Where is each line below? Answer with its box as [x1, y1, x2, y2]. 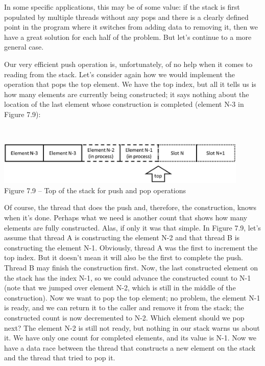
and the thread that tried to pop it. [4, 352, 115, 363]
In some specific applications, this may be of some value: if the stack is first [4, 2, 240, 12]
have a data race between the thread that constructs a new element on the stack [4, 342, 256, 353]
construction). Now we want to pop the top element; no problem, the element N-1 [4, 292, 260, 303]
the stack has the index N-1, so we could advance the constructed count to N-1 [4, 272, 251, 283]
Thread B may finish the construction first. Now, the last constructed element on [4, 262, 258, 272]
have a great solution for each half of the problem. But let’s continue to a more [4, 31, 252, 42]
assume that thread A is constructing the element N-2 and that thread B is [4, 232, 240, 243]
